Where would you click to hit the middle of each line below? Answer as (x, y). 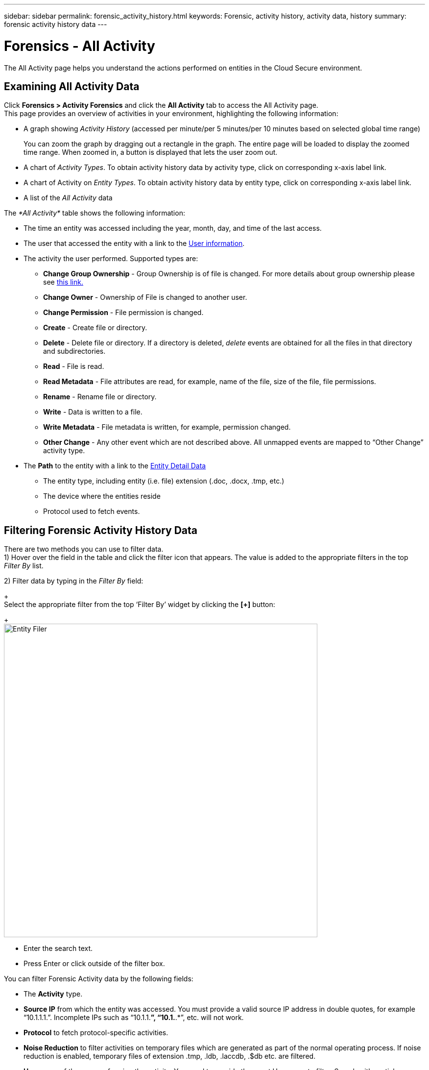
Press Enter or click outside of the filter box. (94, 964)
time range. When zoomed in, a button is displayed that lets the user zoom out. (151, 152)
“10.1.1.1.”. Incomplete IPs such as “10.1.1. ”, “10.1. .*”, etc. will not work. (134, 1018)
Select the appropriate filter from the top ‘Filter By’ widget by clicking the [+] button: (140, 605)
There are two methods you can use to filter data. (84, 549)
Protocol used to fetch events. (92, 511)
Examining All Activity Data (72, 86)
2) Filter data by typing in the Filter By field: (74, 581)
